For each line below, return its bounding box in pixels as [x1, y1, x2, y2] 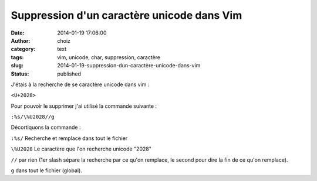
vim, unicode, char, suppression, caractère [57, 53, 161, 61]
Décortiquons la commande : [11, 124, 81, 131]
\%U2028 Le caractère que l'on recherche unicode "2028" [11, 145, 152, 152]
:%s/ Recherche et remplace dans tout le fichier [11, 135, 128, 142]
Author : [11, 37, 31, 44]
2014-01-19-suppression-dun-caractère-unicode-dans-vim [57, 62, 201, 69]
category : [11, 46, 36, 53]
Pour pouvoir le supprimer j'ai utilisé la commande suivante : [11, 103, 157, 110]
